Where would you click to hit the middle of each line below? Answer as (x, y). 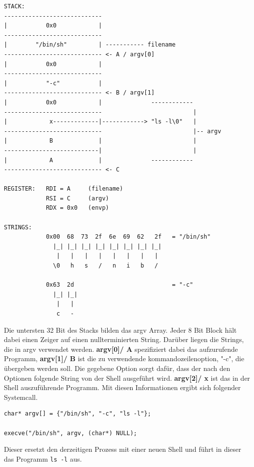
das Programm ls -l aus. (43, 458)
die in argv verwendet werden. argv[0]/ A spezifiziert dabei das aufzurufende (121, 349)
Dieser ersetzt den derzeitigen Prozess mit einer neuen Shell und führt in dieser (123, 449)
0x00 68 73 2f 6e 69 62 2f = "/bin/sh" (128, 237)
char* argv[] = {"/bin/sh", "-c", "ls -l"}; (78, 414)
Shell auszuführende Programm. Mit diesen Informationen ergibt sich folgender (122, 387)
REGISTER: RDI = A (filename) (64, 189)
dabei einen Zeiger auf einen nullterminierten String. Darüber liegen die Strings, (124, 339)
